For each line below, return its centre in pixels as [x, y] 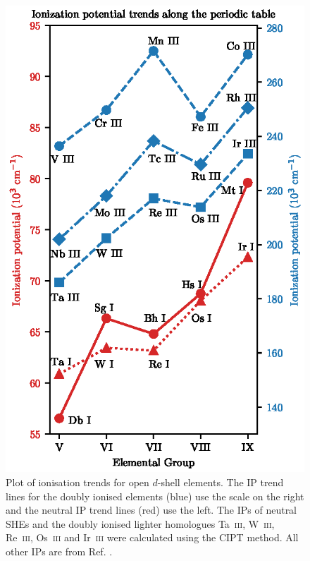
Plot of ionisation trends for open [77, 482]
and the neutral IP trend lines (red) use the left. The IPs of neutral [151, 510]
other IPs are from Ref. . [59, 551]
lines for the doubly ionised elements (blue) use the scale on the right [155, 496]
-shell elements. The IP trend [221, 482]
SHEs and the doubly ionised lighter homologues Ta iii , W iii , [140, 523]
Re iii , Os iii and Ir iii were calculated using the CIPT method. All [152, 537]
